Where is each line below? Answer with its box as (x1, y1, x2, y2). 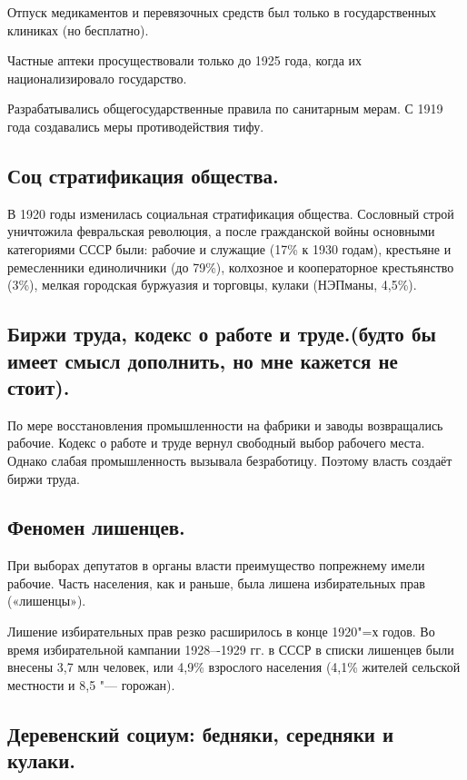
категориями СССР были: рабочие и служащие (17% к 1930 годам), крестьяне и (7, 239, 452, 258)
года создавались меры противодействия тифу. (7, 116, 264, 135)
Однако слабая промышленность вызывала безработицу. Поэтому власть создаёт (7, 450, 452, 469)
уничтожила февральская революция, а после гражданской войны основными (7, 222, 435, 241)
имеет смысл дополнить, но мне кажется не (7, 346, 398, 374)
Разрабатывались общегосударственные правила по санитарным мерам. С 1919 (7, 99, 443, 118)
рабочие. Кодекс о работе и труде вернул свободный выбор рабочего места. (7, 433, 425, 452)
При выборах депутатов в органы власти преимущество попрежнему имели (7, 556, 425, 575)
